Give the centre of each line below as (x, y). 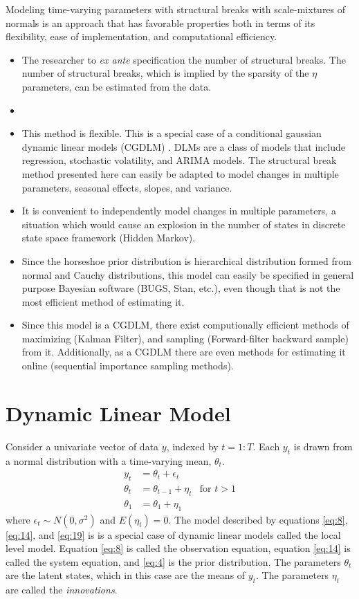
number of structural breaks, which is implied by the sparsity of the (165, 73)
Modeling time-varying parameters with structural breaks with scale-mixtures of (176, 9)
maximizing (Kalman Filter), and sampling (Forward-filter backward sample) (185, 338)
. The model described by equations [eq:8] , (258, 519)
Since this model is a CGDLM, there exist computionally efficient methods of (185, 325)
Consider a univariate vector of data (82, 446)
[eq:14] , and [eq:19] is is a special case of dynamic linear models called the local (173, 534)
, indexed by (192, 446)
